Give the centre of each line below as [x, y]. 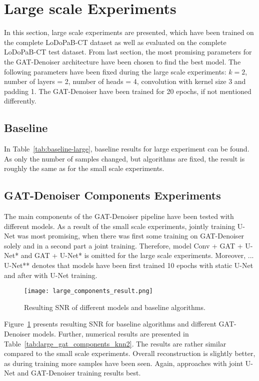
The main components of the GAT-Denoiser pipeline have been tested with [119, 216]
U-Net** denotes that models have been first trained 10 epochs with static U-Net [129, 265]
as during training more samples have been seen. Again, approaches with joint [124, 363]
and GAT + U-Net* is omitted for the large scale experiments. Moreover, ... [137, 255]
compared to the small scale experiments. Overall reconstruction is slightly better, [130, 353]
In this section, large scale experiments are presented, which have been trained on [129, 32]
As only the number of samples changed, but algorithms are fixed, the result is [124, 158]
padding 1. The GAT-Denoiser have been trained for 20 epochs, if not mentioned [128, 91]
